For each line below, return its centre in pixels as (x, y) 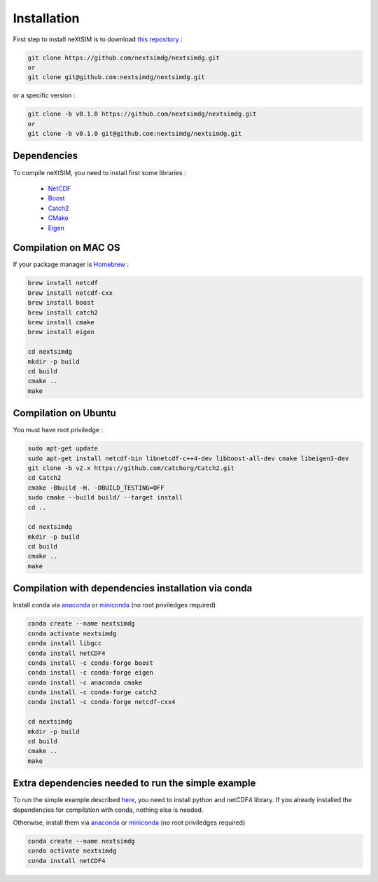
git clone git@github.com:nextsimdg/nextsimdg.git (117, 77)
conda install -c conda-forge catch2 (92, 692)
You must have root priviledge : (58, 430)
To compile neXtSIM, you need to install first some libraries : (99, 172)
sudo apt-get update (63, 449)
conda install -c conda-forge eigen (91, 673)
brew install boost (61, 303)
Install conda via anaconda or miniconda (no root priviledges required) (114, 605)
